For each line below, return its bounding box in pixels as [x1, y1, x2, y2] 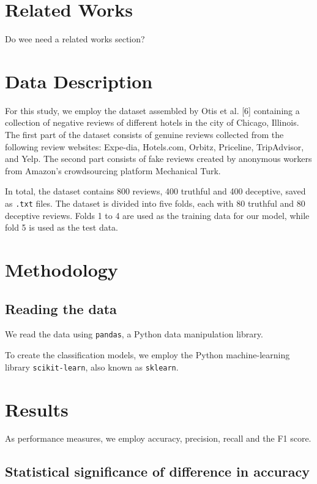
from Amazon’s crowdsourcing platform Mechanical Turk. [5, 164, 221, 177]
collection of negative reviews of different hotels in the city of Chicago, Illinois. [5, 116, 299, 129]
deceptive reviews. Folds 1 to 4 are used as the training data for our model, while [5, 209, 310, 221]
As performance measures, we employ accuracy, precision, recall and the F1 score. [5, 432, 311, 445]
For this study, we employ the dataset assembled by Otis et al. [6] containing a [5, 104, 300, 117]
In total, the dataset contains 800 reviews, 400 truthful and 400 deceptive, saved [5, 185, 306, 198]
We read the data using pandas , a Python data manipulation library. [5, 328, 263, 340]
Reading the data [5, 299, 117, 318]
